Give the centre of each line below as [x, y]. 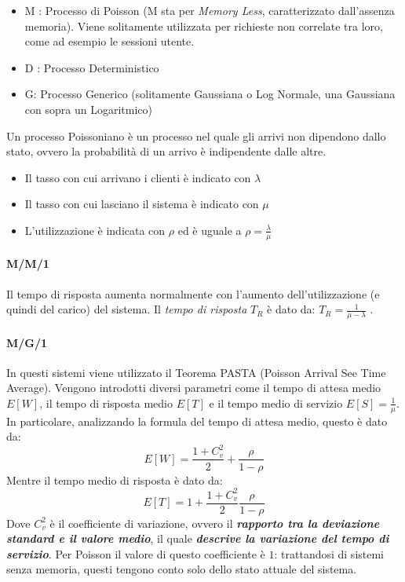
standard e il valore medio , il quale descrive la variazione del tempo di [198, 538]
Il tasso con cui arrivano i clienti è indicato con [138, 177]
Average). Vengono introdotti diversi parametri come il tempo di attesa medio [194, 388]
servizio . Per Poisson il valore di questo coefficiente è [136, 553]
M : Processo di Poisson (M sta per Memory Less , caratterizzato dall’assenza [210, 10]
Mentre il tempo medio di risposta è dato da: [115, 480]
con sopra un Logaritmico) [88, 109]
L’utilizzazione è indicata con [95, 230]
